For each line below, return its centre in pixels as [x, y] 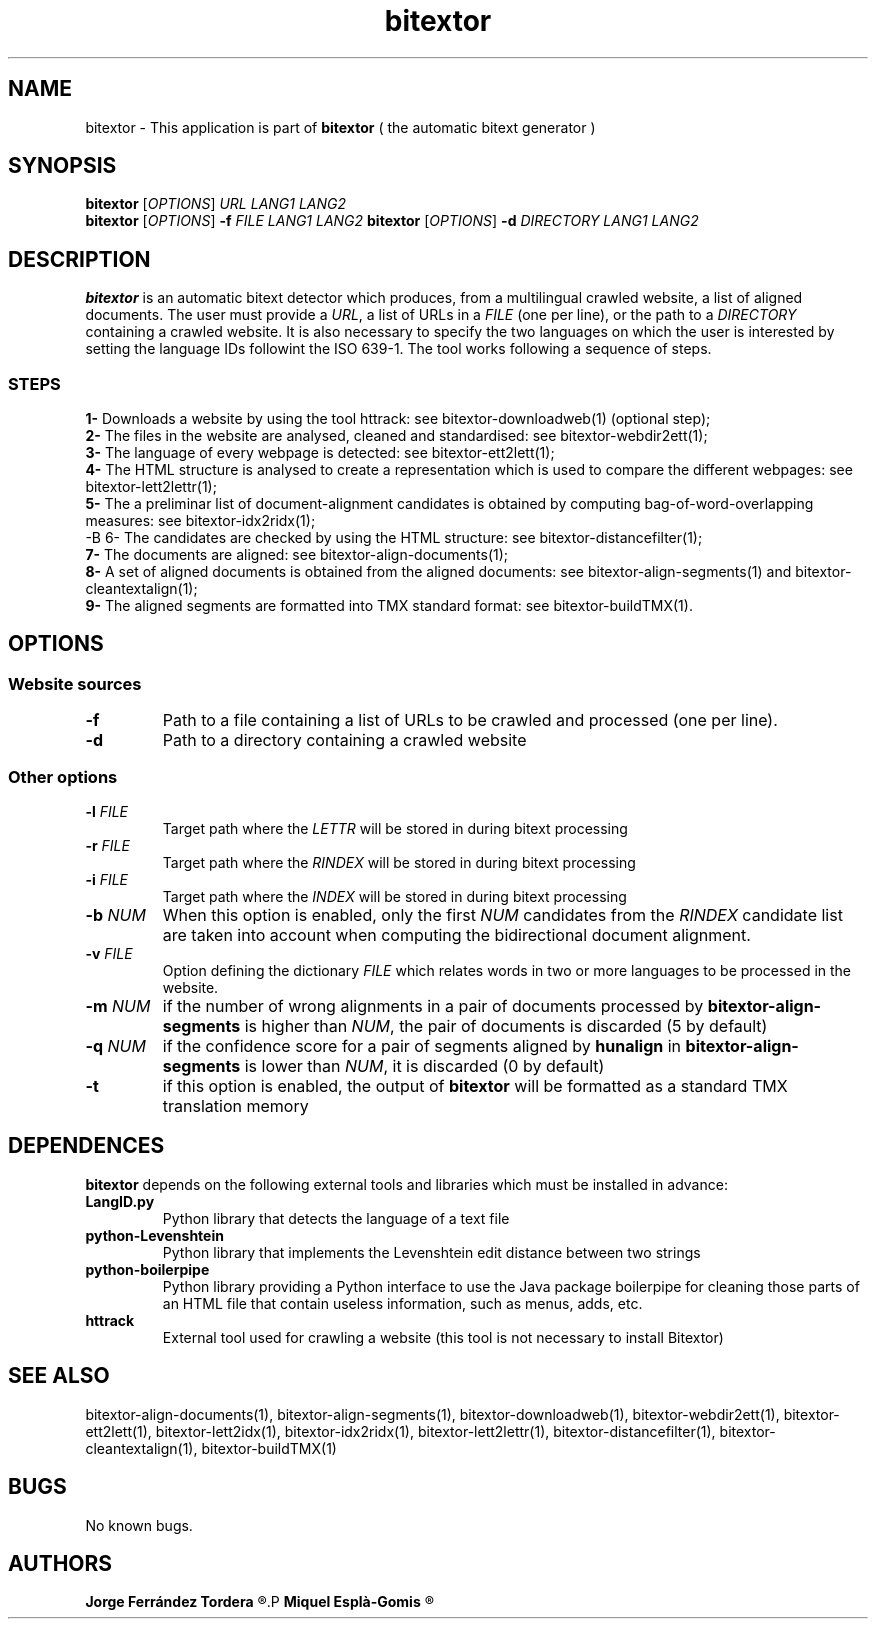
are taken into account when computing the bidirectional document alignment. [456, 935]
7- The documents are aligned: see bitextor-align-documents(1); [297, 555]
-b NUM [115, 915]
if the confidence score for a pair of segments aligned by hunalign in [422, 1046]
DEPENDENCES [86, 1146]
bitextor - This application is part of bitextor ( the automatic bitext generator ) [340, 127]
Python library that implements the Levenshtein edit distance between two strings [431, 1252]
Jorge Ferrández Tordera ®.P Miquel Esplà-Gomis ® [259, 1602]
